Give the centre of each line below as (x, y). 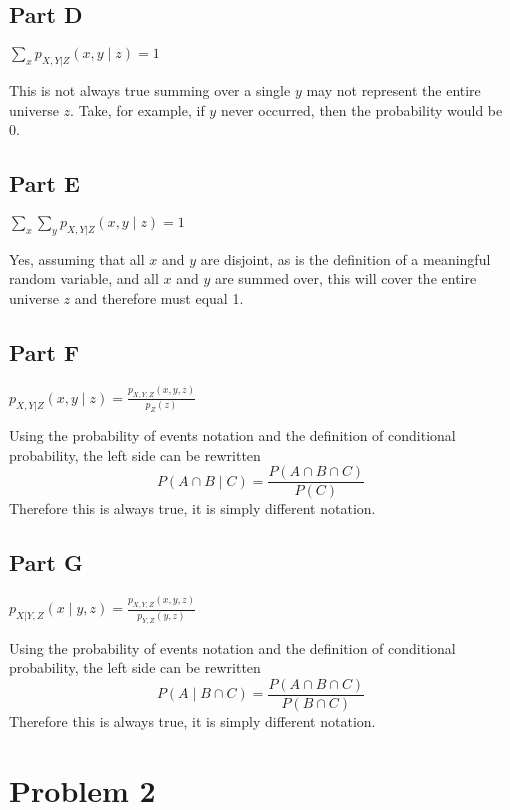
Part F (44, 351)
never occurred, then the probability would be (361, 109)
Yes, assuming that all (77, 258)
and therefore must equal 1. (159, 297)
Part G (46, 562)
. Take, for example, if (137, 109)
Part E (44, 183)
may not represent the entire (393, 90)
